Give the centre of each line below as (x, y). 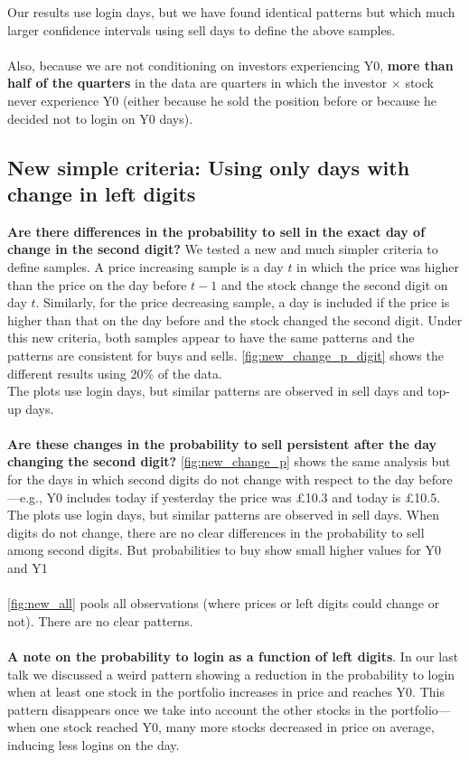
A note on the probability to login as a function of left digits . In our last (233, 656)
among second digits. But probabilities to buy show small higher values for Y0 (224, 550)
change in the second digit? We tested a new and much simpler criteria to (223, 249)
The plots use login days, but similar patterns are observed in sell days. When (223, 515)
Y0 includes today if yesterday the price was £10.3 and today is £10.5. (244, 497)
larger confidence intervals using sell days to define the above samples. (202, 29)
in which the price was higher (378, 266)
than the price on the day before (97, 284)
